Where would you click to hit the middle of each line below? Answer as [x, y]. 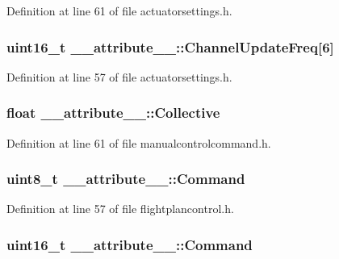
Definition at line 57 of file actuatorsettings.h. [119, 76]
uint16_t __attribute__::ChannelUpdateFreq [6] [170, 46]
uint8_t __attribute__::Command [126, 179]
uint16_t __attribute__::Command [130, 244]
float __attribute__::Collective [113, 113]
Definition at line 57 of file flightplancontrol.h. [120, 209]
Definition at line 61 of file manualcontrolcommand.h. [139, 142]
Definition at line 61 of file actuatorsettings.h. [119, 10]
